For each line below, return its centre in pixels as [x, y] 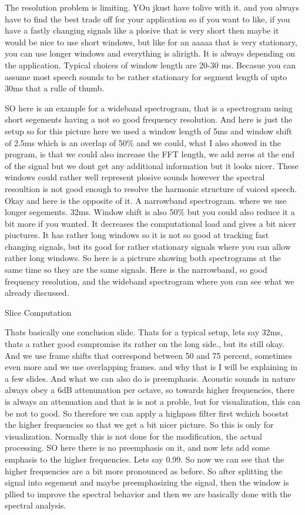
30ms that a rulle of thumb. [55, 88]
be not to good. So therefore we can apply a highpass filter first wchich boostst [147, 413]
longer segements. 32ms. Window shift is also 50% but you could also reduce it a [150, 212]
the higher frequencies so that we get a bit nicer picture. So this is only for [139, 425]
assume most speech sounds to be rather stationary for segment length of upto [146, 76]
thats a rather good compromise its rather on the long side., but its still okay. [145, 344]
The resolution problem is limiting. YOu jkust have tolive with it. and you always [152, 7]
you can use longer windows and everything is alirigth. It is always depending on [150, 53]
